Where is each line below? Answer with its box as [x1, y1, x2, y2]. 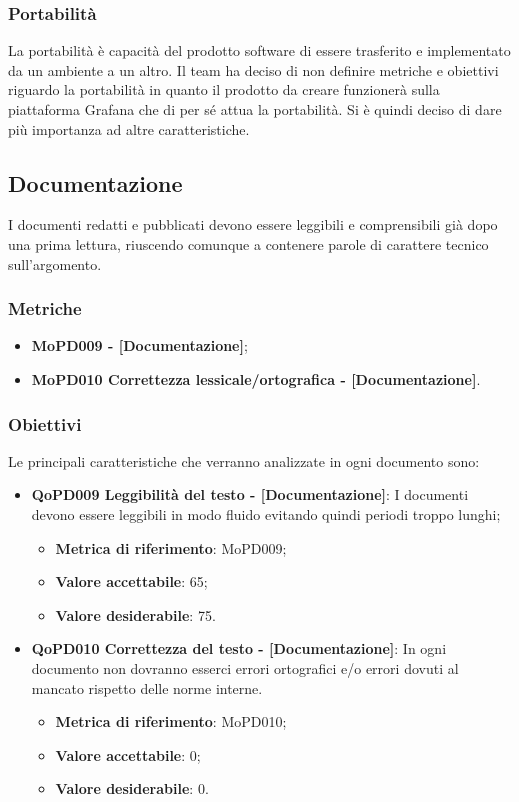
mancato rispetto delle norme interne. [31, 677, 263, 698]
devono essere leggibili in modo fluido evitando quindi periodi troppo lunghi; [31, 503, 501, 524]
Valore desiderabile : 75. [55, 604, 216, 625]
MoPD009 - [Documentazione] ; [31, 335, 248, 356]
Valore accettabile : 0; [55, 744, 201, 765]
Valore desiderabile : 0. [55, 778, 209, 799]
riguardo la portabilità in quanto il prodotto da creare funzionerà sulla [8, 79, 440, 100]
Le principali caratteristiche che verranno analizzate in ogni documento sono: [8, 450, 480, 471]
